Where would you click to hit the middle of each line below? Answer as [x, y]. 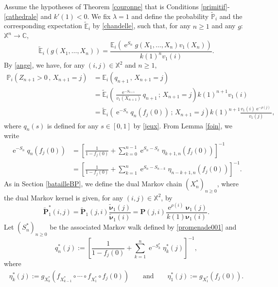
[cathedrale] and [28, 16]
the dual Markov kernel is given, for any [64, 197]
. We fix [99, 16]
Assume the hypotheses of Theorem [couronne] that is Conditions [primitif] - [117, 6]
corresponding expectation [43, 26]
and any [224, 26]
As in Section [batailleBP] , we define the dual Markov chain [93, 184]
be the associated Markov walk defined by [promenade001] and [143, 227]
